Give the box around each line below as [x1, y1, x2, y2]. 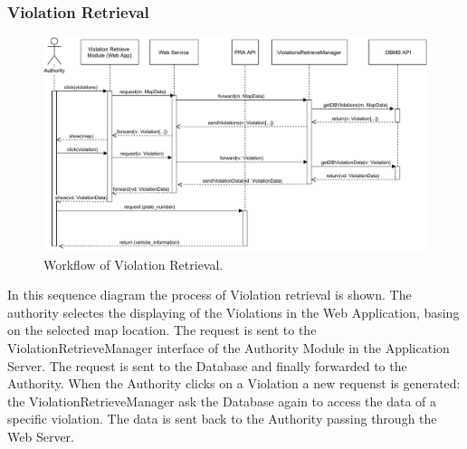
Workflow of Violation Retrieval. [43, 254, 224, 273]
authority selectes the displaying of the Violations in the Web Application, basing [7, 302, 460, 321]
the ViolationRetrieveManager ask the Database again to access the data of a [7, 391, 437, 410]
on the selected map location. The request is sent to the [7, 320, 317, 339]
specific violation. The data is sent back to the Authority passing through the [7, 409, 437, 428]
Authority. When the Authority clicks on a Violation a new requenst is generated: [7, 374, 461, 393]
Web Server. [7, 427, 74, 445]
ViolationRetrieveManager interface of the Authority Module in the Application [7, 339, 450, 358]
